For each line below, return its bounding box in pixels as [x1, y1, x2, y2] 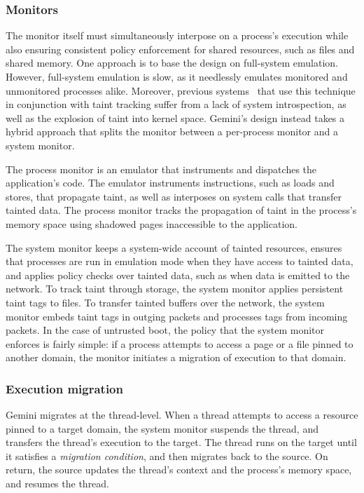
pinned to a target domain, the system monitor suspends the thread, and [6, 421, 318, 435]
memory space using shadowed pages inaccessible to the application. [6, 216, 297, 231]
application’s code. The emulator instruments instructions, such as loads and [6, 175, 335, 190]
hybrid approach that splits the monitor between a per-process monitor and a [6, 124, 339, 139]
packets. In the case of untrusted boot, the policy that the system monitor [6, 323, 325, 337]
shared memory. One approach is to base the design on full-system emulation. [6, 55, 339, 70]
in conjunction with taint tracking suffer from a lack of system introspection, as [6, 97, 346, 112]
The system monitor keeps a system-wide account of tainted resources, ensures [6, 240, 342, 255]
